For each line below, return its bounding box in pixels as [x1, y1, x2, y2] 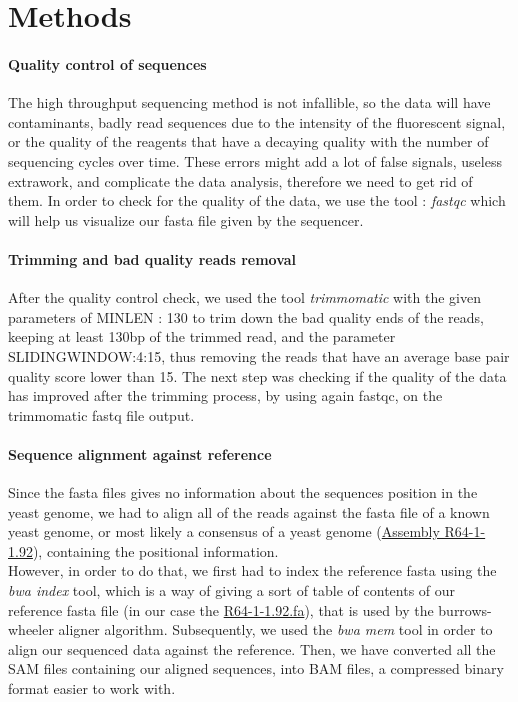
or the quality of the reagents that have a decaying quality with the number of [8, 131, 489, 152]
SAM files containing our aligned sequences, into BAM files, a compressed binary [8, 658, 504, 679]
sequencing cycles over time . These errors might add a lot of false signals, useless [8, 150, 502, 171]
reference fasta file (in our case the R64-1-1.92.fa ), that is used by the [8, 599, 434, 620]
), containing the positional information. [32, 540, 279, 561]
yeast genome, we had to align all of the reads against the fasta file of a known [8, 501, 490, 522]
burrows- [438, 599, 492, 620]
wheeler [8, 619, 54, 640]
